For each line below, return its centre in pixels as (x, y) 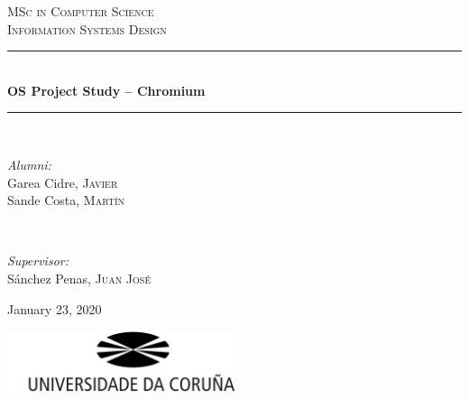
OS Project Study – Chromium (106, 90)
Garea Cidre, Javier (63, 182)
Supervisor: (38, 260)
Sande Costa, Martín (66, 200)
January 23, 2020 (55, 308)
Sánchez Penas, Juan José (79, 278)
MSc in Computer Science (81, 11)
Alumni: (29, 164)
